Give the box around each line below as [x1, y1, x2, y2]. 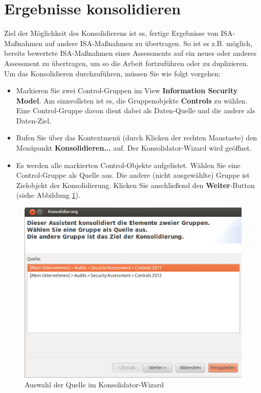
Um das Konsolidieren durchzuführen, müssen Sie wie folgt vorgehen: [4, 68, 221, 78]
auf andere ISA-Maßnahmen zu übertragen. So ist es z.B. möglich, [45, 37, 253, 48]
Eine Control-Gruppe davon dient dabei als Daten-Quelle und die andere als [16, 105, 255, 116]
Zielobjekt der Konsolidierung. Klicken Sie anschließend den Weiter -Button [16, 179, 255, 190]
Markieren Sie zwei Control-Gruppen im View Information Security [16, 85, 238, 96]
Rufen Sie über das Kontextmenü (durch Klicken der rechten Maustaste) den [16, 132, 257, 143]
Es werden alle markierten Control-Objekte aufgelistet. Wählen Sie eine [16, 159, 241, 170]
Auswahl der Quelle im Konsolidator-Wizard [25, 379, 164, 390]
